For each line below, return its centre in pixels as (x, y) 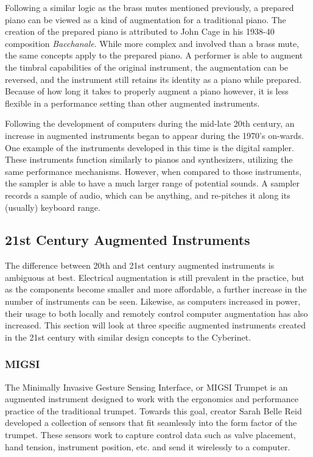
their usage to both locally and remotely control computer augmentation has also (156, 313)
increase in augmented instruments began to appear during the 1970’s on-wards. (154, 135)
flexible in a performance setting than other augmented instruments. (132, 103)
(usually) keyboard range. (53, 207)
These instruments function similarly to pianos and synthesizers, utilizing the (149, 159)
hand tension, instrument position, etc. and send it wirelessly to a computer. (148, 446)
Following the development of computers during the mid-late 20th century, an (150, 123)
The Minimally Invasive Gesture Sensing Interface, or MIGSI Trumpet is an (146, 387)
